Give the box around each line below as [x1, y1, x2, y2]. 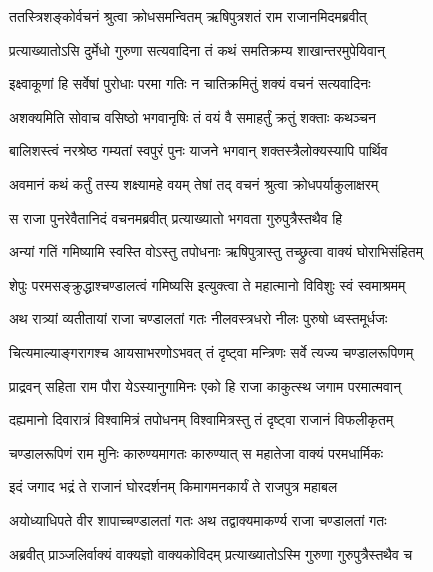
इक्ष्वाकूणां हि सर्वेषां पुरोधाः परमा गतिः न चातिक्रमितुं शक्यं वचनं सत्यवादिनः [9, 73, 371, 94]
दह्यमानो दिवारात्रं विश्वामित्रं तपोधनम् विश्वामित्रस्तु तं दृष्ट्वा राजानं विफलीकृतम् [9, 409, 394, 430]
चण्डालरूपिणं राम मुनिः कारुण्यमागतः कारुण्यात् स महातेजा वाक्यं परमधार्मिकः [9, 442, 384, 463]
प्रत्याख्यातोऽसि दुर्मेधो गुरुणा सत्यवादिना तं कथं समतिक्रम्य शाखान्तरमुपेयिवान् [9, 39, 385, 60]
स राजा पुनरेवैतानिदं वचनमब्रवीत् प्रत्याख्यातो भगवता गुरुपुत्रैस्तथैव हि [9, 207, 343, 228]
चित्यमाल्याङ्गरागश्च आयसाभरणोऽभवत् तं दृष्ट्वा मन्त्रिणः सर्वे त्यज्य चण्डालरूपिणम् [9, 341, 414, 362]
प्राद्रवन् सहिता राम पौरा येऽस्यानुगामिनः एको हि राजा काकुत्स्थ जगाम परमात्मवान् [9, 375, 402, 396]
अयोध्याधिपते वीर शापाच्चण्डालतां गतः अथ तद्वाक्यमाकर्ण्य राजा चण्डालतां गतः [9, 509, 387, 530]
